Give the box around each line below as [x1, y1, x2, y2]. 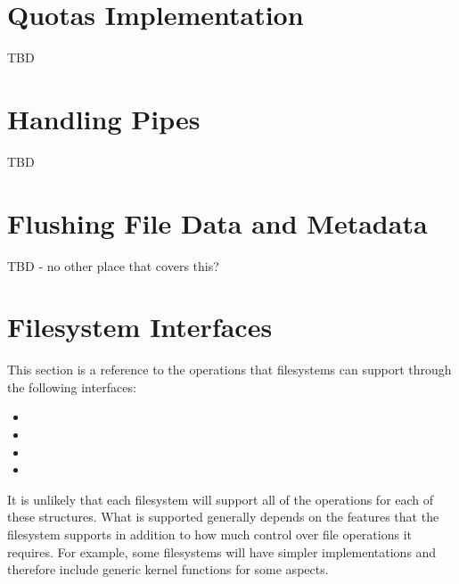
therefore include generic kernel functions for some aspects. [7, 560, 329, 579]
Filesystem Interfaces [7, 308, 273, 345]
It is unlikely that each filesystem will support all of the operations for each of [7, 489, 434, 508]
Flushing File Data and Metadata [7, 204, 428, 241]
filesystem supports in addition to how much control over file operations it [7, 525, 412, 544]
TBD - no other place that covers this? [7, 256, 219, 275]
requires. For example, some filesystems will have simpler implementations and [7, 542, 437, 561]
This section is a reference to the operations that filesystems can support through [7, 360, 452, 379]
